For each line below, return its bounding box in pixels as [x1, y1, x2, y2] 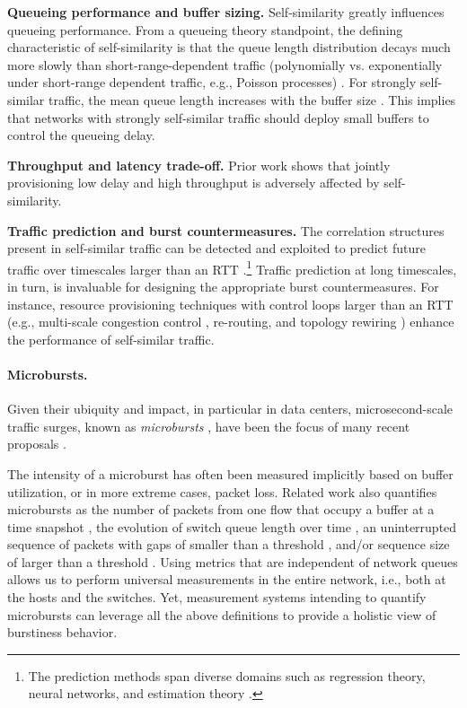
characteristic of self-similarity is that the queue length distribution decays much [7, 38, 451, 57]
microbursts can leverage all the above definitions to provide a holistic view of [7, 605, 436, 624]
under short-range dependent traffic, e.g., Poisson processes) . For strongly [7, 73, 417, 92]
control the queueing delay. [7, 126, 155, 144]
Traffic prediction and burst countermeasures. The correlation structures [7, 221, 445, 240]
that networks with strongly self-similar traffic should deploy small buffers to [7, 108, 429, 127]
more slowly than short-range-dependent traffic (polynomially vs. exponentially [7, 55, 443, 74]
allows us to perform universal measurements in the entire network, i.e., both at [7, 570, 446, 589]
